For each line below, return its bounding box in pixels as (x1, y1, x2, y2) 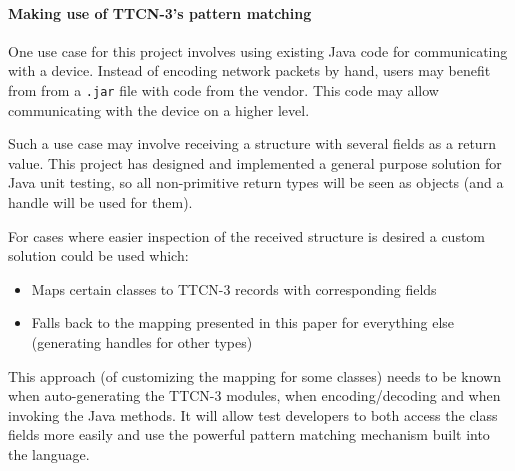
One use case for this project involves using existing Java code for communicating (8, 40, 508, 61)
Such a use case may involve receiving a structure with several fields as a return (8, 133, 496, 154)
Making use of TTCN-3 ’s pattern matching (8, 2, 312, 23)
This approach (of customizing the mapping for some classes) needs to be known (8, 365, 501, 386)
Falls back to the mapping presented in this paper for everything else (31, 312, 455, 333)
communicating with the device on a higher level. (8, 99, 310, 120)
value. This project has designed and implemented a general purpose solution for (8, 152, 502, 173)
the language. (8, 443, 90, 464)
